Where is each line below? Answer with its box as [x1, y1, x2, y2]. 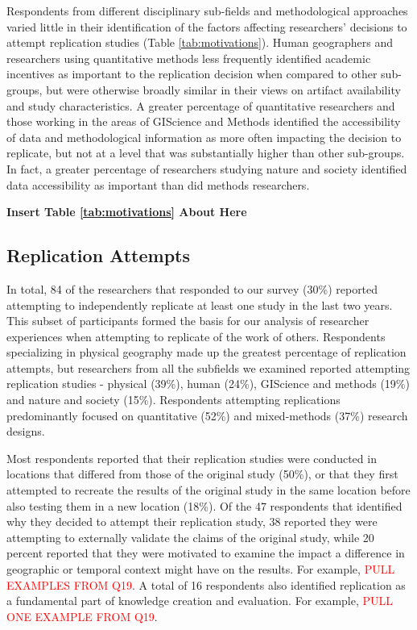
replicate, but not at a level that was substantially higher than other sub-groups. [6, 144, 405, 161]
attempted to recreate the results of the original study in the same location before [6, 482, 411, 499]
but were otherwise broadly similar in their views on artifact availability [46, 81, 401, 98]
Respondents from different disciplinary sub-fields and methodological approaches [6, 2, 408, 19]
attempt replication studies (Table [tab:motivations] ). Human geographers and [6, 34, 393, 51]
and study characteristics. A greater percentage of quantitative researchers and [6, 97, 395, 114]
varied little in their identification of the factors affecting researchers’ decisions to [6, 18, 407, 35]
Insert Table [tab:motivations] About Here [6, 203, 247, 220]
